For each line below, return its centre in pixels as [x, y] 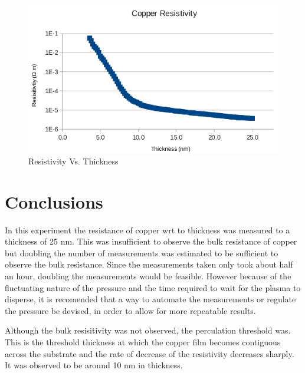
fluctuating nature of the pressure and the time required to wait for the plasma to [153, 287]
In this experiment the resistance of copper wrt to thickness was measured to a [147, 230]
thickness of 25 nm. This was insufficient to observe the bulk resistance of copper [151, 241]
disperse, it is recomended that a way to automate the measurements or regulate [150, 299]
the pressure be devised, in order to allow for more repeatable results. [130, 310]
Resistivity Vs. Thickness [73, 161]
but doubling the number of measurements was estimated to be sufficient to [142, 252]
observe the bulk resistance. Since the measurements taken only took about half [149, 264]
